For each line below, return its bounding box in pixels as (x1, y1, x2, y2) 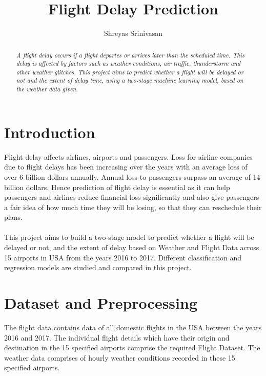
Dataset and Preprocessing (4, 292, 197, 313)
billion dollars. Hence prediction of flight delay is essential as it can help (4, 181, 230, 192)
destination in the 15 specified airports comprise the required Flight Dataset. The (4, 342, 260, 353)
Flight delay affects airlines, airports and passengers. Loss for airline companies (4, 151, 253, 162)
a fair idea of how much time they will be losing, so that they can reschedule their (4, 201, 262, 212)
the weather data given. (16, 85, 78, 93)
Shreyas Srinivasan (104, 28, 163, 39)
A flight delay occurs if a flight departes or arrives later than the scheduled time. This (16, 50, 244, 59)
